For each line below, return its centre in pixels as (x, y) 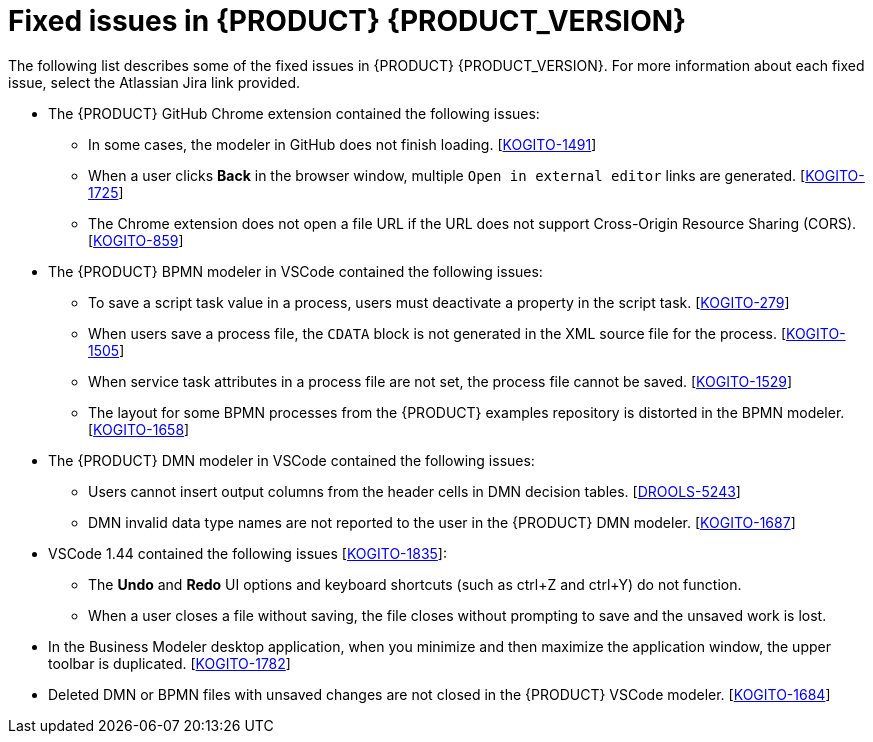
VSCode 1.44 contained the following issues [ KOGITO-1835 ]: (247, 553)
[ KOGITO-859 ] (136, 240)
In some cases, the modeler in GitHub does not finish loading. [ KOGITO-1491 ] (342, 144)
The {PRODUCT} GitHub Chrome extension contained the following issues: (294, 113)
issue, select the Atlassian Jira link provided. (154, 82)
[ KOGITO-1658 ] (139, 429)
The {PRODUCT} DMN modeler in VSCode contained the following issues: (291, 460)
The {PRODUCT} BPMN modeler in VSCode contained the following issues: (295, 271)
